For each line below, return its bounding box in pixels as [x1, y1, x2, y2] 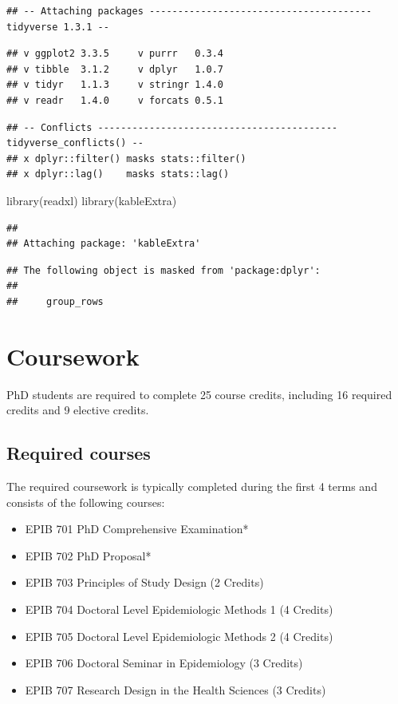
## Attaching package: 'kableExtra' [6, 238, 201, 250]
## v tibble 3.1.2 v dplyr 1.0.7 [6, 63, 224, 75]
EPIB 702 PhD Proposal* [25, 547, 152, 564]
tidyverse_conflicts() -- [6, 137, 144, 149]
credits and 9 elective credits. [6, 401, 149, 418]
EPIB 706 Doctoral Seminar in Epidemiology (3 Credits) [25, 655, 303, 671]
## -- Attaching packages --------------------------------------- [6, 6, 372, 17]
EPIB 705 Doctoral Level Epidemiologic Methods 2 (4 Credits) [25, 627, 333, 644]
